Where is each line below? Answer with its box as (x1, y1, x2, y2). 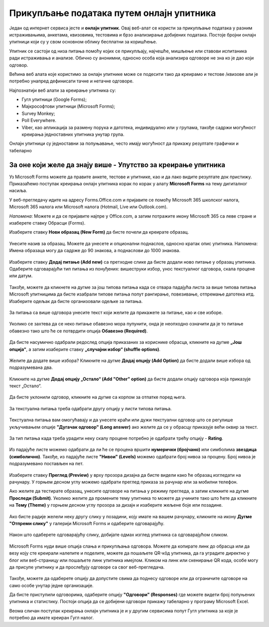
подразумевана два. (9, 364, 53, 370)
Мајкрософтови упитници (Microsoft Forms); (21, 103, 116, 109)
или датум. (9, 273, 33, 279)
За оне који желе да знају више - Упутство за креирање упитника (9, 160, 226, 169)
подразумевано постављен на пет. (9, 461, 84, 467)
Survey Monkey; (21, 110, 55, 116)
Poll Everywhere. (21, 117, 57, 123)
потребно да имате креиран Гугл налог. (9, 615, 94, 621)
